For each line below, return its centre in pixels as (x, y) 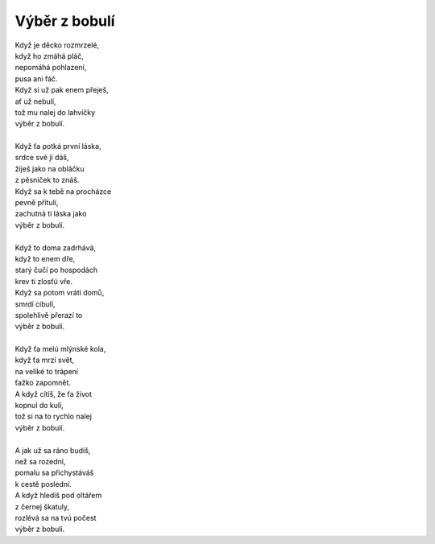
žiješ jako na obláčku (50, 168)
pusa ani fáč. (36, 78)
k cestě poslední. (43, 484)
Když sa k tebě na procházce (63, 191)
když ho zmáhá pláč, (49, 56)
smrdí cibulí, (35, 304)
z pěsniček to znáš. (47, 180)
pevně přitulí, (37, 203)
